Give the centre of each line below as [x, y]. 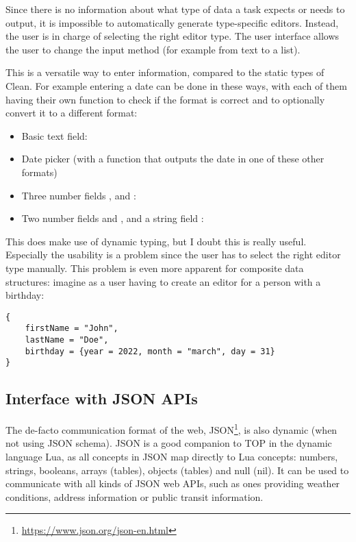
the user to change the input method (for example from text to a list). [153, 49]
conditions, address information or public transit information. [135, 496]
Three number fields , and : [79, 195]
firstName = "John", [72, 329]
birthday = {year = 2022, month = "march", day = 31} [150, 351]
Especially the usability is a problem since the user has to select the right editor [173, 255]
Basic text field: [54, 135]
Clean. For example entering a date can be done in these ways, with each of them [176, 85]
